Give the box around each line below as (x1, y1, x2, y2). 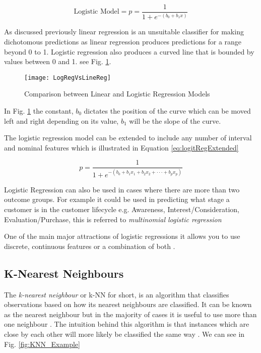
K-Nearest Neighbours (4, 265, 124, 281)
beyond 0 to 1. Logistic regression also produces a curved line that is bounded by (4, 46, 254, 57)
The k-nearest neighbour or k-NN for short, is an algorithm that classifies (4, 289, 229, 299)
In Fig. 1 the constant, (4, 106, 74, 116)
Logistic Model (74, 8, 119, 16)
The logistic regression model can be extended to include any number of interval (4, 132, 252, 143)
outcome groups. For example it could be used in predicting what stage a (4, 194, 230, 205)
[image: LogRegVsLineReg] (24, 74, 111, 81)
